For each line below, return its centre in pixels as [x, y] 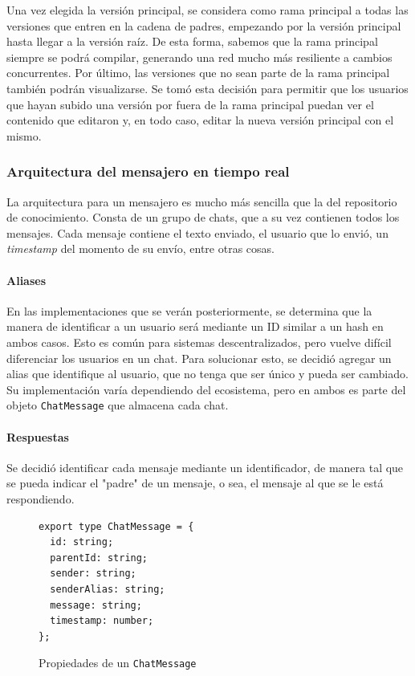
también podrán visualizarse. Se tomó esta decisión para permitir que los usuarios [207, 88]
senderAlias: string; [108, 589]
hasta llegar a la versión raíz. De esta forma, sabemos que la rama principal [192, 41]
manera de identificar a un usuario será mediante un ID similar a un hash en [195, 326]
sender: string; [93, 574]
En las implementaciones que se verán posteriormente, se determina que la [189, 310]
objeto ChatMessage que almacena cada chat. [118, 405]
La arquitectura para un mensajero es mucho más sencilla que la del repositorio [202, 201]
